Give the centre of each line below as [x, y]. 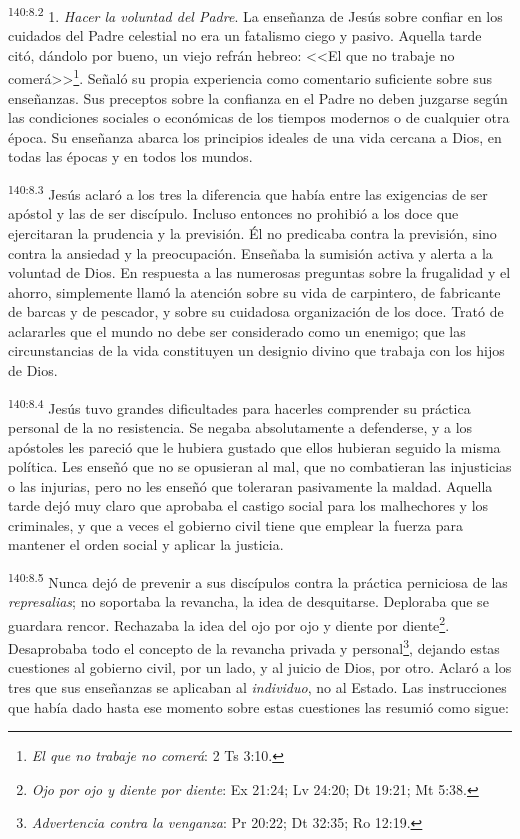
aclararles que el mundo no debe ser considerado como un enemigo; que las [237, 330]
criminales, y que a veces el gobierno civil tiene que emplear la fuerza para [235, 524]
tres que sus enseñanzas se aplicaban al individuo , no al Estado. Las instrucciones [257, 687]
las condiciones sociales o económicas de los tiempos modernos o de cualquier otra [259, 117]
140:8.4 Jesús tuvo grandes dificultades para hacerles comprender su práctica [239, 406]
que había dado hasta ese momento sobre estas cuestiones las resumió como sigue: [258, 706]
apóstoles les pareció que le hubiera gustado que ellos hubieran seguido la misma [254, 446]
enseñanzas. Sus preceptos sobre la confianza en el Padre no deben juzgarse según [258, 97]
